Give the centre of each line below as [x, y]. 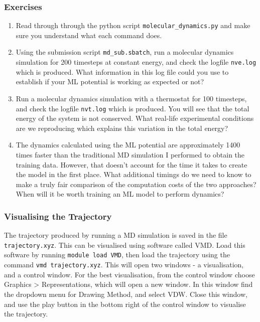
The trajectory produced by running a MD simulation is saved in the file [116, 235]
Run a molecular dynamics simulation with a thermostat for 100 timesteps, [131, 98]
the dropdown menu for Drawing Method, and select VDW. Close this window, [126, 294]
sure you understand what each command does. [89, 35]
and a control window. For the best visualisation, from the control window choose [129, 274]
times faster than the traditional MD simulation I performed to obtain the [130, 154]
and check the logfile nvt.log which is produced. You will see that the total [133, 108]
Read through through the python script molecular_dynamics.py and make [133, 25]
